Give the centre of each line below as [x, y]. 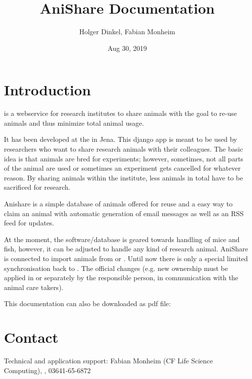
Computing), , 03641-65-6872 [47, 370]
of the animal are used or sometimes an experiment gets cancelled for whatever [122, 168]
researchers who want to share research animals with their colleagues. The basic [124, 149]
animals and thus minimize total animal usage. [74, 123]
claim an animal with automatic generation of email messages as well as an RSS [124, 213]
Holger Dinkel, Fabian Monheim [127, 32]
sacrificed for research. [37, 187]
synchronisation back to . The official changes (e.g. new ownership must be [116, 268]
